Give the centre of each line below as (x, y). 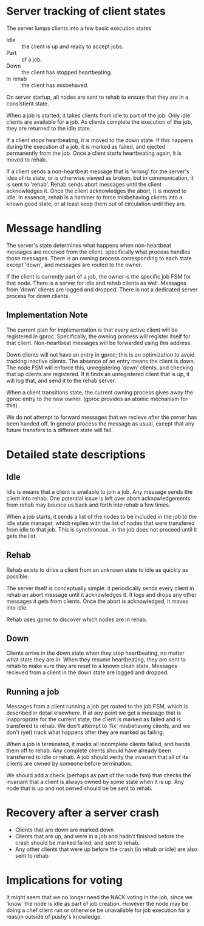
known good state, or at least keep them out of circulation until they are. (96, 204)
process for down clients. (38, 296)
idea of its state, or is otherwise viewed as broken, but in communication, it (100, 177)
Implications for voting (65, 881)
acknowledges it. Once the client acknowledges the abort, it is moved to (97, 191)
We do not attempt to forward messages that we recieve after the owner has (102, 417)
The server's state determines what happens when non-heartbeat (89, 245)
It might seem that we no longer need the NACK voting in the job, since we (100, 897)
